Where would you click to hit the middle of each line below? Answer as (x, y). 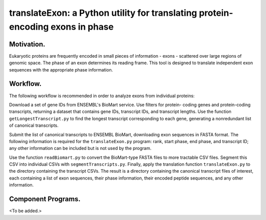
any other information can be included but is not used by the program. (80, 148)
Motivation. (27, 44)
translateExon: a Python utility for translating (103, 13)
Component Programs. (45, 199)
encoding (29, 27)
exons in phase (82, 27)
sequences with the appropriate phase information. (61, 70)
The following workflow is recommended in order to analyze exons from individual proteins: (102, 96)
